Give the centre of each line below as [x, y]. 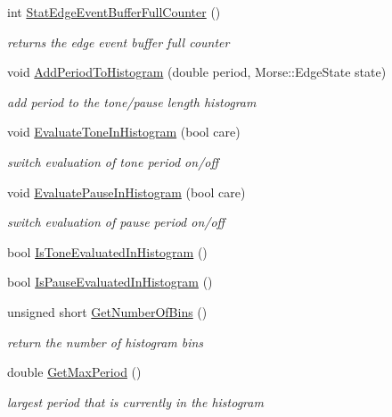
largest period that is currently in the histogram [135, 401]
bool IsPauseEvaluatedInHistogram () [110, 282]
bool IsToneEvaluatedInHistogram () [107, 251]
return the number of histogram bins [106, 342]
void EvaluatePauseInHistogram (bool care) [127, 192]
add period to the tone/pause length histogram [132, 101]
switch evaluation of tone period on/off [113, 161]
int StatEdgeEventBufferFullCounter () [114, 12]
